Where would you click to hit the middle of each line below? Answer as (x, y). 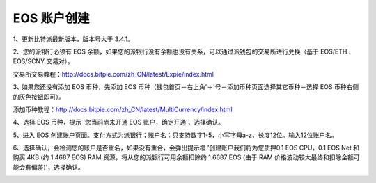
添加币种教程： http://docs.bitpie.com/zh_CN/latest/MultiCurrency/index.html (123, 109)
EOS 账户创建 (51, 18)
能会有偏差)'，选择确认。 (49, 167)
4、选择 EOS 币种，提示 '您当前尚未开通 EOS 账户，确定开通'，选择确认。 (119, 122)
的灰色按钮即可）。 (39, 97)
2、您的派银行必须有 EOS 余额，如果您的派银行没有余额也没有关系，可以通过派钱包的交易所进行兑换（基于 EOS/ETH (180, 51)
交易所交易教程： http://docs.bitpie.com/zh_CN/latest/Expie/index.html (113, 74)
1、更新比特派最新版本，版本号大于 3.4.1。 (73, 39)
